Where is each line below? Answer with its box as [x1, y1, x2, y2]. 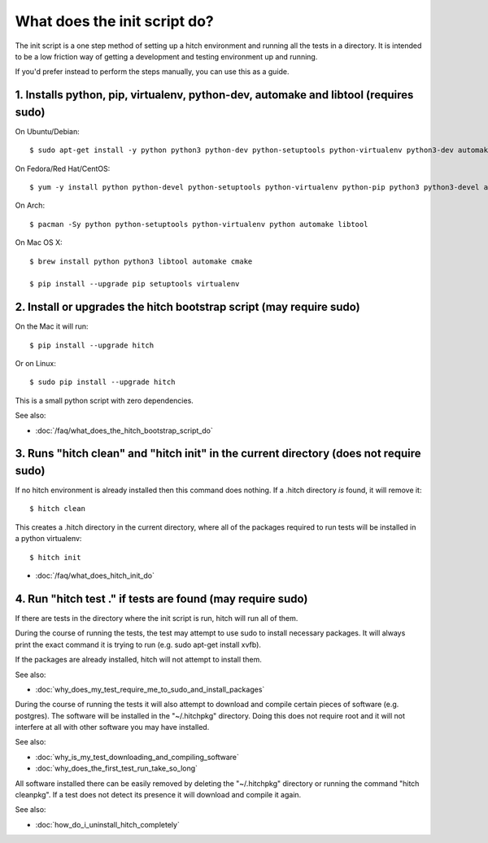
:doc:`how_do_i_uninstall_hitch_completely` [35, 819, 181, 829]
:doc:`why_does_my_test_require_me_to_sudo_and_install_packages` [35, 684, 265, 694]
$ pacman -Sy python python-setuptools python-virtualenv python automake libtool [29, 220, 368, 229]
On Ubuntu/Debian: [15, 126, 81, 136]
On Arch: [15, 200, 45, 211]
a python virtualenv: [15, 534, 82, 544]
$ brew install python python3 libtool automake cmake [29, 256, 253, 266]
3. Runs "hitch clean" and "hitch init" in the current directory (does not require [15, 447, 421, 461]
